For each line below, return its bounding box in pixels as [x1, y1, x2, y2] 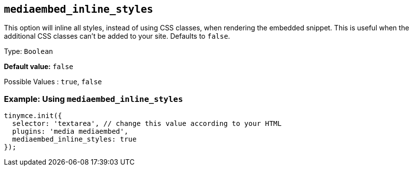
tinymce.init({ [4, 112, 62, 120]
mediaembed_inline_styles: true [12, 135, 137, 144]
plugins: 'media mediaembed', [12, 127, 128, 136]
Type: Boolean [4, 47, 53, 56]
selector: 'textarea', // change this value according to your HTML [12, 120, 282, 128]
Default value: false [4, 62, 74, 71]
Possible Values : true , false [4, 77, 102, 86]
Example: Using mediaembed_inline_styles [4, 94, 183, 104]
